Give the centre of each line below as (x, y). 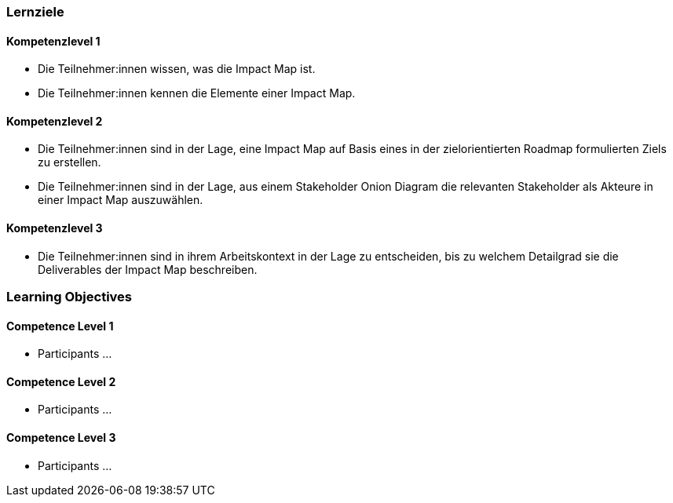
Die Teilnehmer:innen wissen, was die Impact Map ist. (177, 69)
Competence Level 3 (61, 438)
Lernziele (35, 12)
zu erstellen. (69, 162)
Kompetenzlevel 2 (55, 121)
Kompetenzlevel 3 (55, 228)
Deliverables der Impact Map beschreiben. (148, 269)
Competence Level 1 (60, 326)
